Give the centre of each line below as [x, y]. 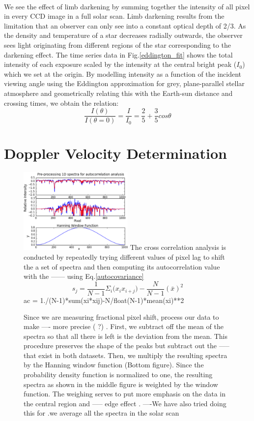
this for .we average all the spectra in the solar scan [101, 413]
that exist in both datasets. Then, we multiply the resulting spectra [126, 355]
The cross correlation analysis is [178, 247]
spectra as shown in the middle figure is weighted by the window [121, 384]
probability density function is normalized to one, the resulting [118, 375]
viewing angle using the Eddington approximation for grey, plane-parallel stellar [124, 83]
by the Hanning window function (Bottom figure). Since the [114, 365]
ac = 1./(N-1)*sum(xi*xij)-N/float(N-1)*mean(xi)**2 [104, 300]
